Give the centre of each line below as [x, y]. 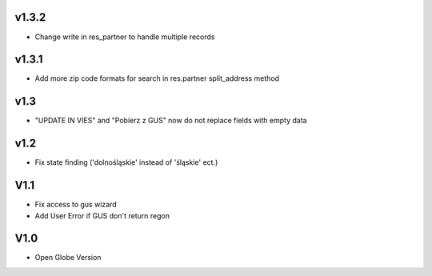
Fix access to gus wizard [76, 205]
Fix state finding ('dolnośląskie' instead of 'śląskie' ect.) [126, 162]
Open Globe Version [68, 258]
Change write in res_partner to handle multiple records [125, 37]
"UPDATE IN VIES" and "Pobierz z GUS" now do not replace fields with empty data [171, 121]
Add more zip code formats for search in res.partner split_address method [157, 78]
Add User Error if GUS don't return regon [102, 215]
